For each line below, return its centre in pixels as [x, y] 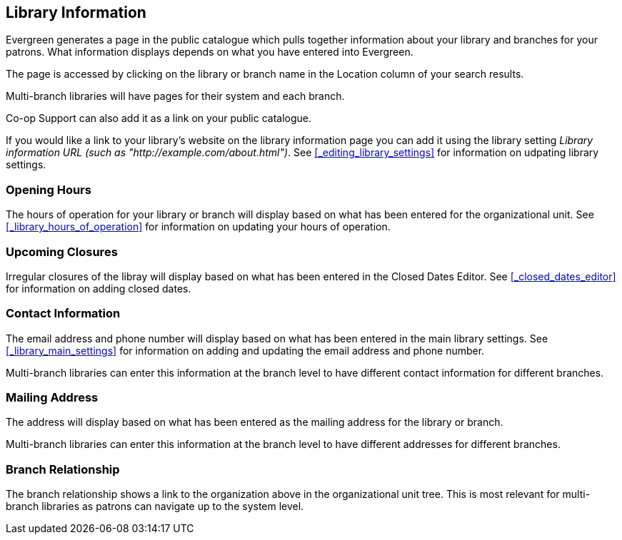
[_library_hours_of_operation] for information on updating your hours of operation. [198, 227]
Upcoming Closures [62, 251]
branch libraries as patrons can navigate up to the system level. [155, 506]
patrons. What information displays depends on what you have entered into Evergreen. [210, 52]
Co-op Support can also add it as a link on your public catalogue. [159, 118]
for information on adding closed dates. [99, 288]
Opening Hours [49, 189]
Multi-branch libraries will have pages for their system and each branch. [175, 96]
